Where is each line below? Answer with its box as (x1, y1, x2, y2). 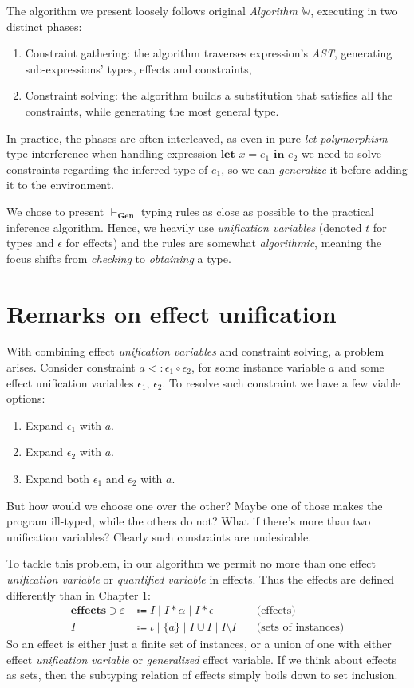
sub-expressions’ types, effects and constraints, (25, 60, 252, 77)
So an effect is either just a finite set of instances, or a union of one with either (6, 635, 392, 652)
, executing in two (310, 2, 398, 18)
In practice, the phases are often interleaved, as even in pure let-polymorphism (6, 129, 388, 146)
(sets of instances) (256, 622, 345, 634)
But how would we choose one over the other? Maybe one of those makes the (6, 497, 383, 513)
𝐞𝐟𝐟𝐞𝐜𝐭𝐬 (70, 605, 107, 617)
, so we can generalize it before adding (221, 160, 408, 177)
